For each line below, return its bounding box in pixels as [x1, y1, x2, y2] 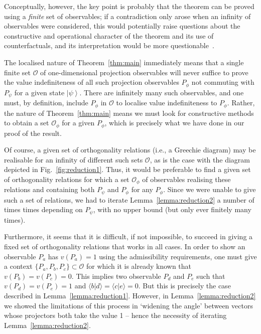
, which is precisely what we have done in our [104, 117, 244, 128]
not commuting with [191, 77, 254, 87]
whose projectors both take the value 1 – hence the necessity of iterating [4, 310, 227, 320]
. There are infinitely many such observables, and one [79, 87, 244, 97]
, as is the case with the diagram [150, 154, 250, 164]
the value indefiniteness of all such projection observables [4, 77, 179, 87]
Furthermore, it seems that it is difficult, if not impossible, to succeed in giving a [4, 231, 253, 242]
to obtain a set [4, 117, 49, 128]
